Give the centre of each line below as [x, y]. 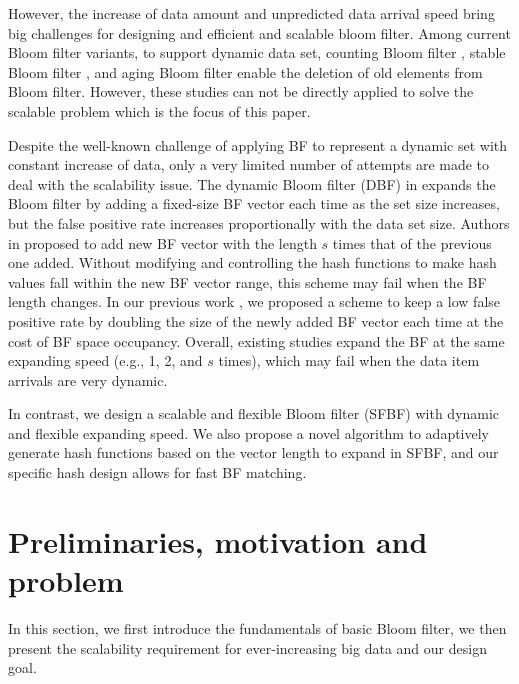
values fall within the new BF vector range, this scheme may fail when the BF [247, 281]
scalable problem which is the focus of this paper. [159, 110]
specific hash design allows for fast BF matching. [157, 472]
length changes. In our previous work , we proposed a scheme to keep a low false [254, 301]
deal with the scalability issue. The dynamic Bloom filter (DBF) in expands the [252, 183]
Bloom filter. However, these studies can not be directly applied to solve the [241, 91]
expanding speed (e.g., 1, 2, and [105, 360]
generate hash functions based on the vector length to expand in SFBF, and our [253, 452]
